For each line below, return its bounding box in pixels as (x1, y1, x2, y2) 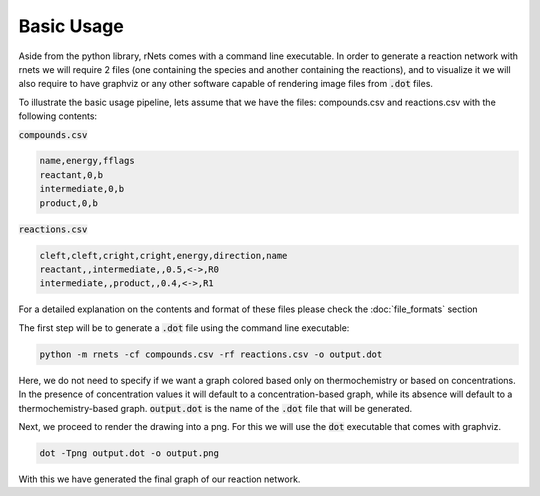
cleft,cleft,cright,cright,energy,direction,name (39, 250, 288, 261)
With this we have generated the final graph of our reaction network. (18, 473, 301, 485)
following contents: (18, 110, 98, 122)
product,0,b (39, 197, 99, 209)
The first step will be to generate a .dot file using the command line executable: (18, 321, 350, 334)
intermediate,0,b (39, 183, 125, 195)
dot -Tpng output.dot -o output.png (39, 447, 220, 459)
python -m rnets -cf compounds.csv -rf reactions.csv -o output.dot (39, 348, 383, 360)
